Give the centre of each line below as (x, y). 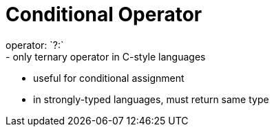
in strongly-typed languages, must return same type (151, 99)
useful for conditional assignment (109, 78)
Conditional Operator (104, 14)
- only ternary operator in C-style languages (106, 56)
